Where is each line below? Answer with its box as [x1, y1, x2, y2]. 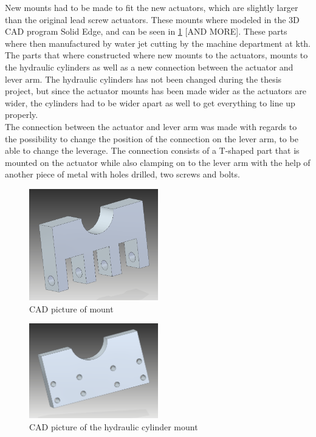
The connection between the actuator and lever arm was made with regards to [5, 120, 297, 132]
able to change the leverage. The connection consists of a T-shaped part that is [5, 144, 300, 157]
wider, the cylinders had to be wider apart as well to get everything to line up [5, 96, 295, 109]
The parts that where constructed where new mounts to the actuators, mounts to [5, 49, 308, 61]
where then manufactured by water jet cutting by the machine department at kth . [5, 36, 311, 49]
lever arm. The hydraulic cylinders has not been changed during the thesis [5, 72, 282, 85]
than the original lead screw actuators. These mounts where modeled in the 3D [5, 13, 300, 26]
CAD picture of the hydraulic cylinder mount [29, 420, 198, 433]
